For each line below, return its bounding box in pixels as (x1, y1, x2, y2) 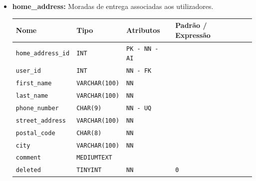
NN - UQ (126, 104, 152, 112)
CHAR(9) (76, 104, 102, 112)
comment (15, 154, 41, 162)
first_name (15, 80, 52, 87)
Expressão (175, 29, 211, 40)
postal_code (15, 129, 55, 137)
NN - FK (126, 67, 152, 75)
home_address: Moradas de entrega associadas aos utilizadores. (12, 1, 214, 11)
